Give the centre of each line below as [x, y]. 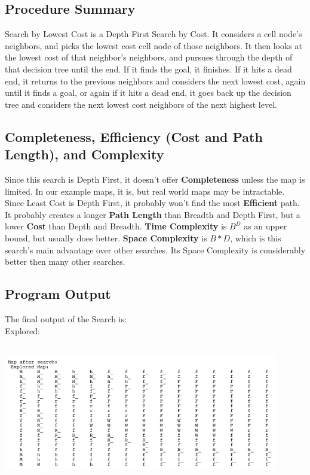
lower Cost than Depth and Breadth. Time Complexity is [116, 226]
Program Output [58, 294]
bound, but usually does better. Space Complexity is [106, 237]
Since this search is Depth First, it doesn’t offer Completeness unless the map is [155, 179]
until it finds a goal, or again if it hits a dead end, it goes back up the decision [148, 93]
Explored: [22, 330]
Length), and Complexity [85, 154]
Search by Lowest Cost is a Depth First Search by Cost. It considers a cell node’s [154, 34]
